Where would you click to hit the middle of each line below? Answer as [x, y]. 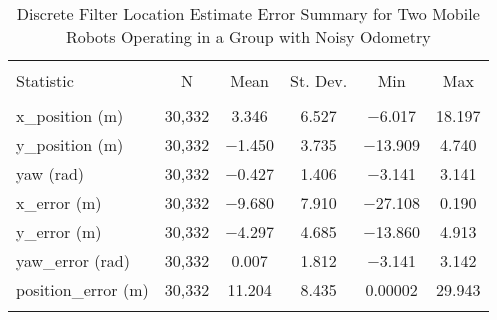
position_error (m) [82, 289]
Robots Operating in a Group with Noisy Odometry [248, 36]
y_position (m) [70, 144]
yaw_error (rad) [73, 260]
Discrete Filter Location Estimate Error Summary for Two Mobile [248, 13]
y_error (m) [59, 231]
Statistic [45, 80]
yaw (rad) [50, 173]
